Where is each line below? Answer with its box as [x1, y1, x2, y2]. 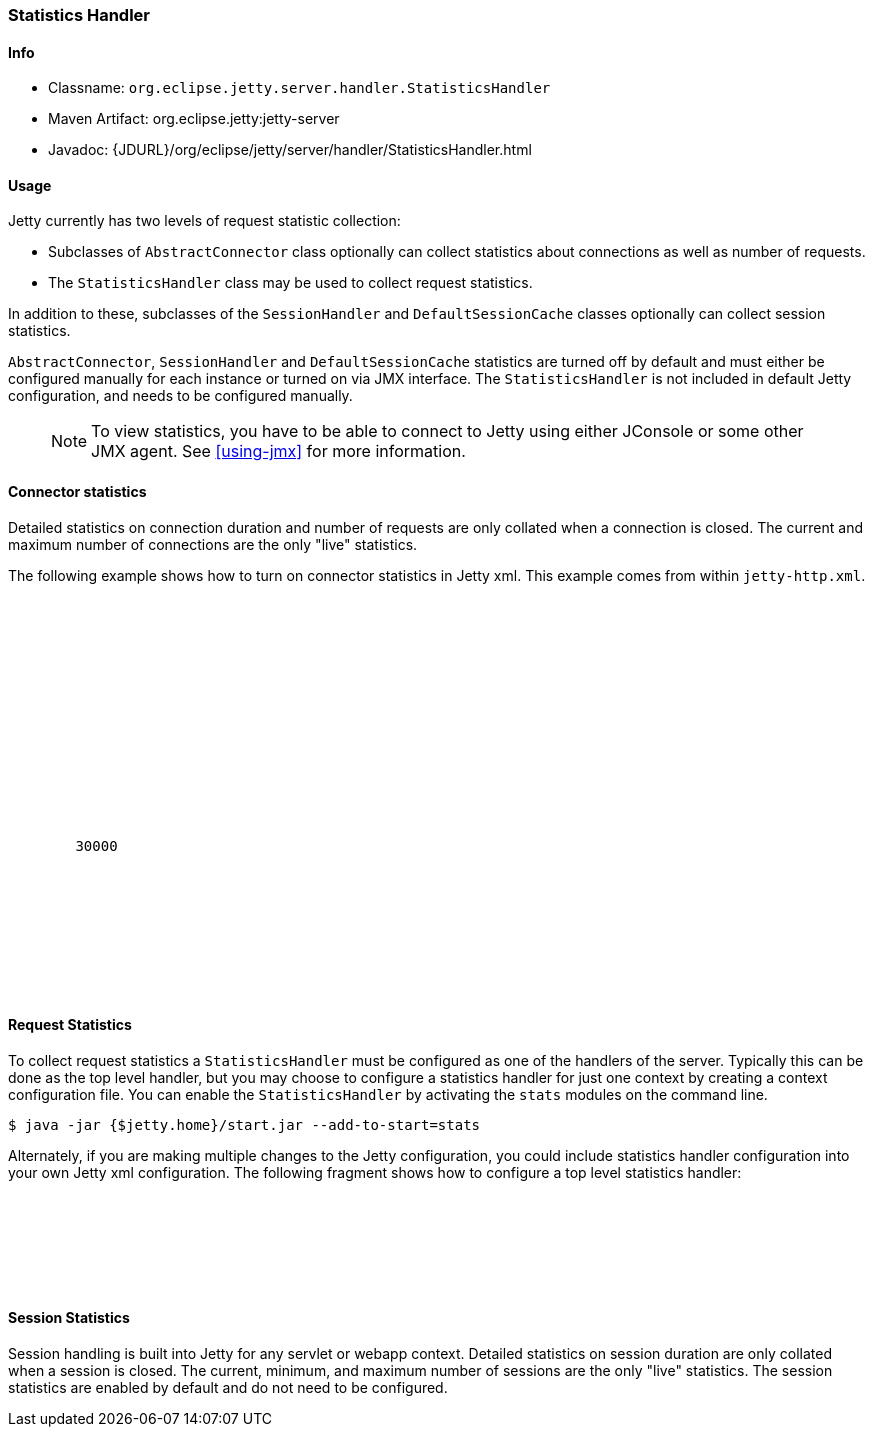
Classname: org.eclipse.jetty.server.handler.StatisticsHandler [48, 79, 551, 97]
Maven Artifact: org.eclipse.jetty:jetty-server [48, 110, 340, 128]
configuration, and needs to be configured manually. [8, 387, 353, 405]
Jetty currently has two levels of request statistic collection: [8, 212, 401, 230]
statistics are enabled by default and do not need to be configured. [8, 1379, 448, 1397]
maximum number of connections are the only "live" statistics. [8, 535, 418, 553]
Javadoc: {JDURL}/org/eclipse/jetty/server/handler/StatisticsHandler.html [48, 141, 532, 159]
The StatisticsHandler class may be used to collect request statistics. [48, 274, 533, 292]
